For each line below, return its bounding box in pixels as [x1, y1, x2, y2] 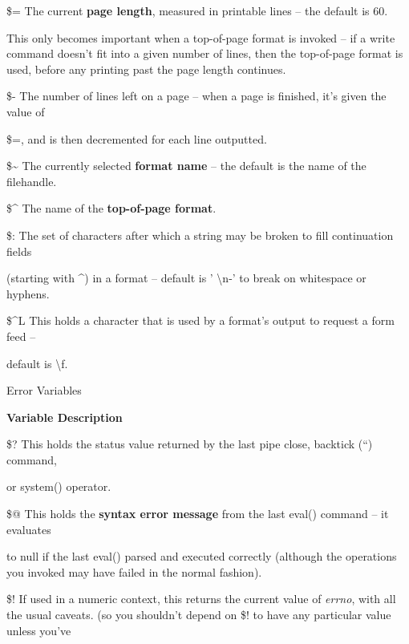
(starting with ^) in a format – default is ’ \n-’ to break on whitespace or [6, 269, 366, 286]
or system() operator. [6, 478, 111, 495]
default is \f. [6, 354, 68, 371]
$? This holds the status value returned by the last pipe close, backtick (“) [6, 435, 373, 452]
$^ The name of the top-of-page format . [6, 200, 217, 217]
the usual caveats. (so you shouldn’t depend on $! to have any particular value [6, 606, 391, 623]
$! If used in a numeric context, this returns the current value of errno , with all [6, 590, 396, 607]
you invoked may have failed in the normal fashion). [6, 563, 262, 580]
